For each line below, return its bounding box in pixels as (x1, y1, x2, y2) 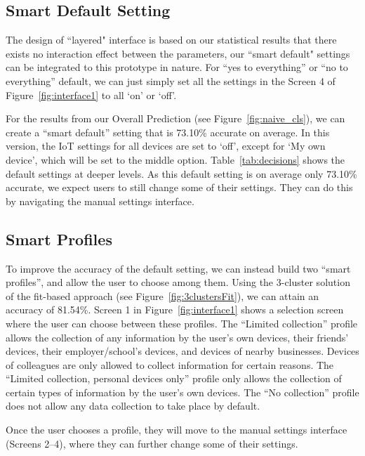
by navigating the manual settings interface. (6, 193, 194, 208)
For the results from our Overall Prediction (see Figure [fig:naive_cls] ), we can (6, 111, 345, 126)
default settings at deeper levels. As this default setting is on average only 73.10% (6, 166, 357, 181)
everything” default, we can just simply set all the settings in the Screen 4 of (6, 73, 336, 88)
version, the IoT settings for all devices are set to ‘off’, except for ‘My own (6, 138, 326, 153)
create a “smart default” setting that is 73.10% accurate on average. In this (6, 124, 330, 139)
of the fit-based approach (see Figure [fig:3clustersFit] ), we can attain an (6, 288, 319, 303)
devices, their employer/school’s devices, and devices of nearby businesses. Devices (6, 344, 359, 358)
